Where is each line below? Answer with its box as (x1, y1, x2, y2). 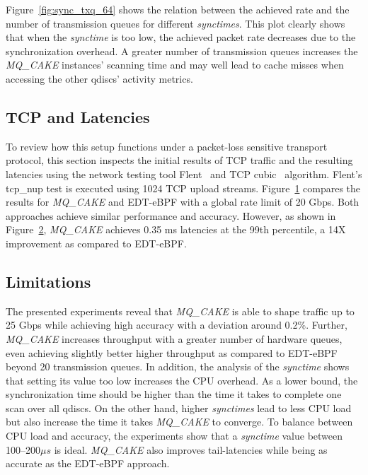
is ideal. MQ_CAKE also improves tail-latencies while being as (54, 442, 328, 457)
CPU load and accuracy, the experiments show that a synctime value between (6, 428, 343, 443)
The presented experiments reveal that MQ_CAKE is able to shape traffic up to (6, 303, 355, 318)
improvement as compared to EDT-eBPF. (6, 235, 187, 250)
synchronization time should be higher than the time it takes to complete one (6, 387, 342, 401)
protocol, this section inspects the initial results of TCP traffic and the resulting (6, 153, 353, 168)
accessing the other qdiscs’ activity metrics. (6, 71, 193, 86)
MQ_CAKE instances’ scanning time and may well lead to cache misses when (6, 57, 344, 72)
